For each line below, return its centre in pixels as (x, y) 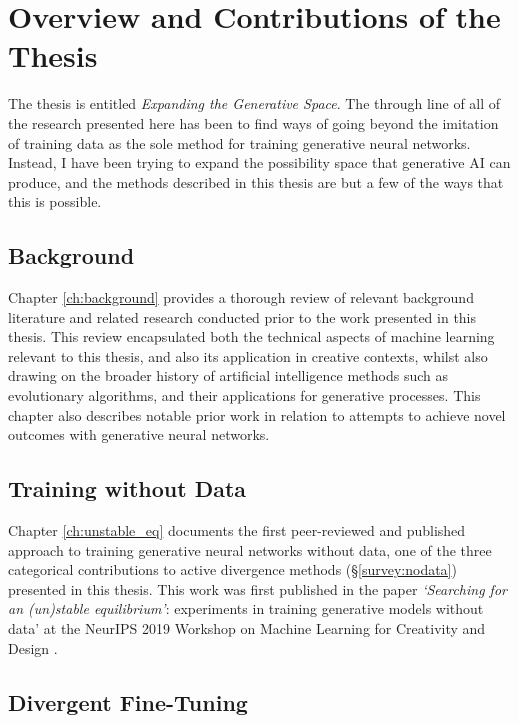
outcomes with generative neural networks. (139, 434)
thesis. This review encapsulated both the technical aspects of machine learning (251, 336)
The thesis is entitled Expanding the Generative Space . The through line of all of (254, 103)
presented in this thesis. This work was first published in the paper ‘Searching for (257, 588)
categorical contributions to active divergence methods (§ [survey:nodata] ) (232, 569)
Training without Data (127, 488)
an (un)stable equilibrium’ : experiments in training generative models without (246, 608)
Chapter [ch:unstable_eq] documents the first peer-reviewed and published (237, 530)
